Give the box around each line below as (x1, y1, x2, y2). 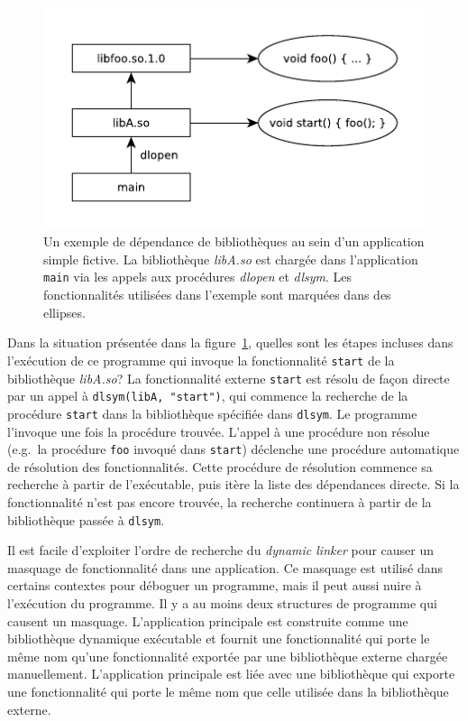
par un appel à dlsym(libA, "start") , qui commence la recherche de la (7, 386, 408, 405)
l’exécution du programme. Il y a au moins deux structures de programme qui (7, 593, 437, 612)
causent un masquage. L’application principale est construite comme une (7, 611, 408, 630)
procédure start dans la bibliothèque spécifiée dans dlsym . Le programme (7, 403, 417, 422)
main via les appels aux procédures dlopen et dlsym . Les (43, 267, 353, 286)
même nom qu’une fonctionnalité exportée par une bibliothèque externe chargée (7, 646, 448, 665)
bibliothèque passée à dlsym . (7, 510, 165, 529)
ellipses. (43, 302, 86, 321)
